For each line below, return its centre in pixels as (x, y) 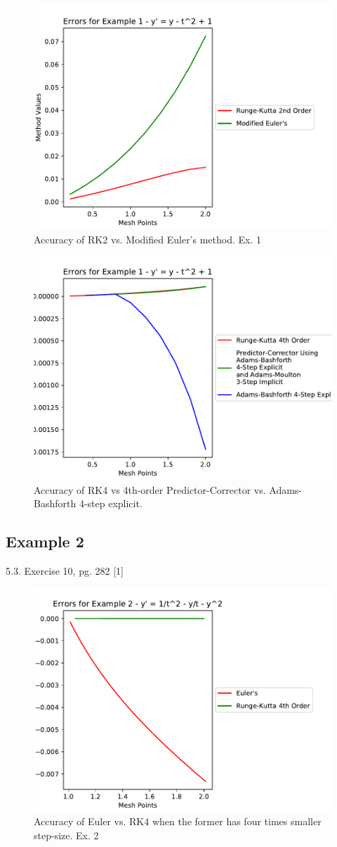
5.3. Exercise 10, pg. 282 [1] (65, 571)
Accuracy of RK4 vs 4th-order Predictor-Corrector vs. (150, 489)
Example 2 (45, 541)
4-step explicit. (111, 503)
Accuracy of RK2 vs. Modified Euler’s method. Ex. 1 (148, 239)
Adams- (286, 489)
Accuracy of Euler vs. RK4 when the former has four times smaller (178, 821)
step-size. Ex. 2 (66, 835)
